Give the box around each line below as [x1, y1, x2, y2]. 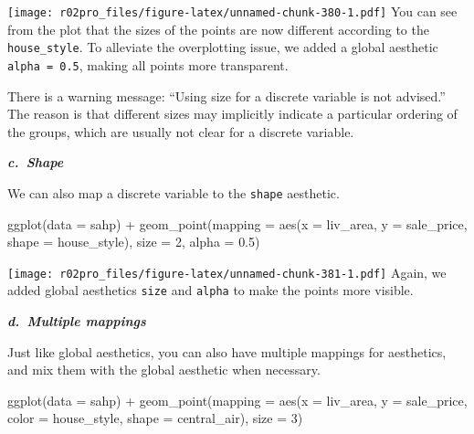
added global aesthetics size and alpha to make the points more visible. [7, 281, 414, 300]
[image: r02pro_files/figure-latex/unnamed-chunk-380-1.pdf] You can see [7, 2, 458, 20]
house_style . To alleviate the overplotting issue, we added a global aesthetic [7, 37, 438, 57]
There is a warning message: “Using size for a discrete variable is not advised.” [7, 86, 446, 105]
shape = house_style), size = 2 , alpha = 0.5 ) [7, 232, 260, 251]
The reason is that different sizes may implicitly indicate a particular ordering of [7, 104, 458, 123]
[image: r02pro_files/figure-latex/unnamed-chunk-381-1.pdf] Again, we [7, 262, 447, 281]
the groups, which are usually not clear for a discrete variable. [7, 122, 354, 141]
